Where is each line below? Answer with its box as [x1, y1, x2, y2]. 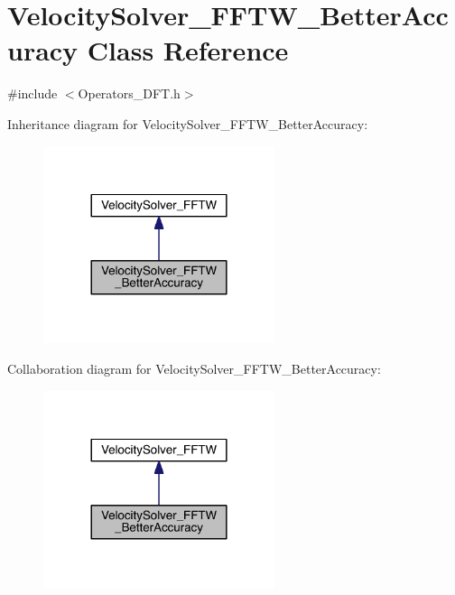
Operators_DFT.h [78, 84, 181, 103]
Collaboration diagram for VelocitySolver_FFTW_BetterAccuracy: [7, 358, 381, 377]
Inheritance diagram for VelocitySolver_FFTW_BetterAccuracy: [7, 114, 368, 133]
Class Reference [87, 32, 289, 69]
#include [7, 84, 58, 103]
